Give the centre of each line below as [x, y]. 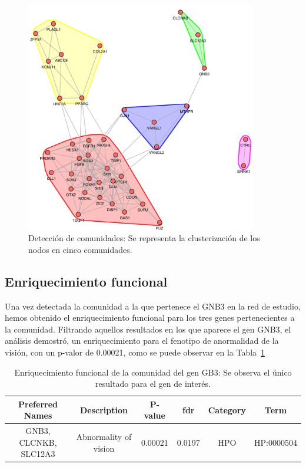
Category [227, 410]
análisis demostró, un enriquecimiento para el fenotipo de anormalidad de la [142, 341]
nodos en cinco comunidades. [80, 249]
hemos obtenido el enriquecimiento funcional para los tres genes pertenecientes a [150, 318]
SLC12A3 [38, 454]
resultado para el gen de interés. [153, 384]
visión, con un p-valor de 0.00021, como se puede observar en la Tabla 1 [135, 352]
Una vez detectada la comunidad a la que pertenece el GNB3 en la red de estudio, [153, 306]
